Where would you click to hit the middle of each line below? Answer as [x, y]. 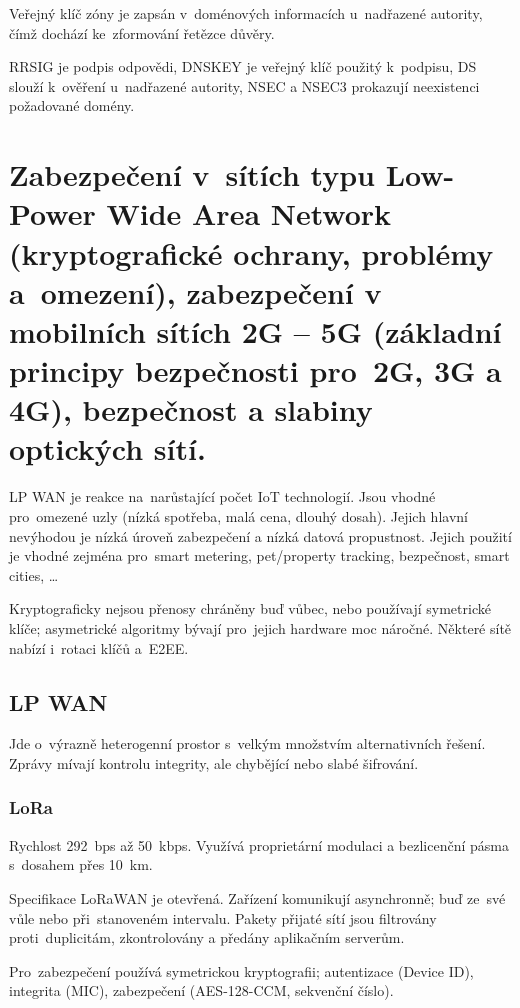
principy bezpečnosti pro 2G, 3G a [255, 370]
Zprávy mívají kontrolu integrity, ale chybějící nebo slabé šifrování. [214, 762]
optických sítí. [107, 448]
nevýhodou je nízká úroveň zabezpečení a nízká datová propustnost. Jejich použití [260, 535]
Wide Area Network [249, 213]
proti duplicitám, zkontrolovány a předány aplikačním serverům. [207, 937]
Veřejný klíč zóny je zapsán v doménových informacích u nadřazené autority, [246, 13]
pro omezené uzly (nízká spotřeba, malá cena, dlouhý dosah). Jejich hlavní [238, 516]
